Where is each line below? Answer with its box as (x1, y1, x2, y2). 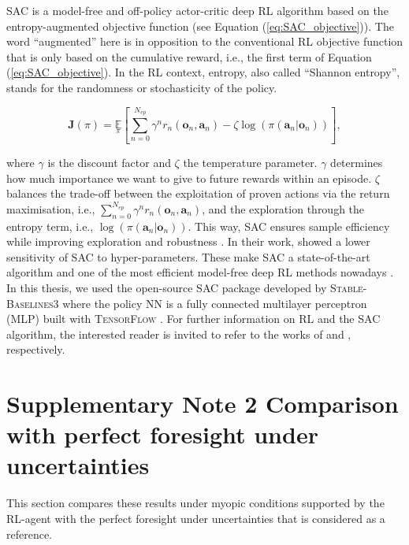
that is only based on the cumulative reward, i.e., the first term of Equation (6, 48, 372, 65)
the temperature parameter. (183, 154, 318, 170)
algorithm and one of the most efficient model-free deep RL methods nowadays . (6, 264, 394, 280)
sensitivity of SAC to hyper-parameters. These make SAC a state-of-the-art (6, 248, 370, 265)
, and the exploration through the (202, 200, 365, 217)
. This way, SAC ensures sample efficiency (188, 217, 390, 234)
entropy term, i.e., (6, 217, 94, 234)
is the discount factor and (47, 154, 171, 170)
